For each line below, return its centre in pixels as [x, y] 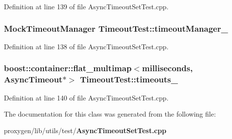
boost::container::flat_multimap [68, 68]
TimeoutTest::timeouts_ [129, 79]
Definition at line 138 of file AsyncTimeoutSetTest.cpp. [86, 46]
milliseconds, [167, 68]
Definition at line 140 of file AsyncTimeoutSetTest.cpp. [86, 97]
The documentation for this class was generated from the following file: [110, 114]
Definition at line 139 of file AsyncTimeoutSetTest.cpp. [86, 6]
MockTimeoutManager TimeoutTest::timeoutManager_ [116, 28]
